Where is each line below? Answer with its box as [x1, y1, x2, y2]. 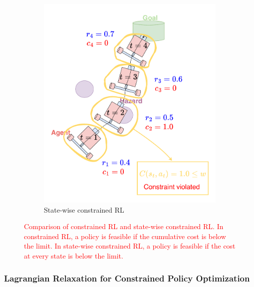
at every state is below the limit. [24, 250, 123, 261]
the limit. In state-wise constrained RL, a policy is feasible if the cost [24, 241, 236, 251]
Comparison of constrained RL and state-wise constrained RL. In [24, 221, 224, 232]
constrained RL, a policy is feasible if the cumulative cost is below [24, 231, 226, 241]
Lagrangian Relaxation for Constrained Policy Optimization [4, 272, 250, 284]
